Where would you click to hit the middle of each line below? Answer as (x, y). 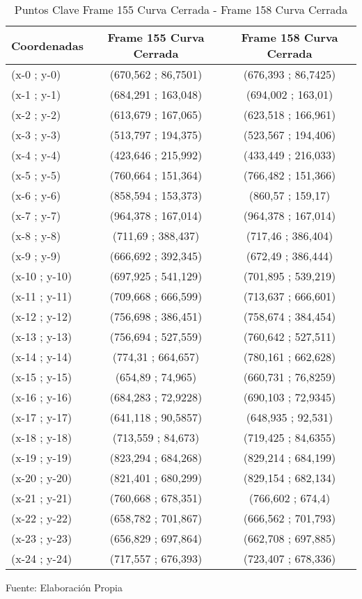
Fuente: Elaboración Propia (64, 587)
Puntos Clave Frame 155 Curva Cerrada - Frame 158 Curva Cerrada (181, 9)
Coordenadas (48, 45)
